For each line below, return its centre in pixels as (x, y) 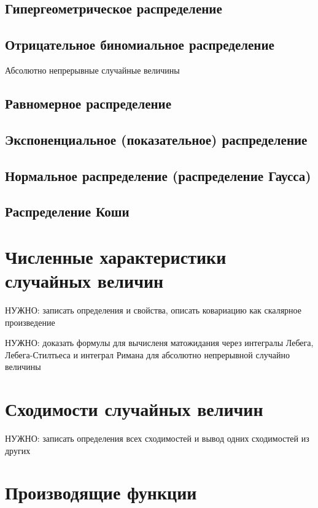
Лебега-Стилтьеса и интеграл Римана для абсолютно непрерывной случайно (147, 354)
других (18, 450)
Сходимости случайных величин (134, 409)
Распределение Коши (67, 211)
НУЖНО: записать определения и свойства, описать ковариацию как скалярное (153, 310)
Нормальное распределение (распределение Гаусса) (158, 175)
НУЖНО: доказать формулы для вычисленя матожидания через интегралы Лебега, (159, 343)
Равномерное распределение (88, 103)
